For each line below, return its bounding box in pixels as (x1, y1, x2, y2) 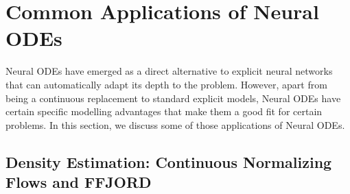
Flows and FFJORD (5, 171, 152, 193)
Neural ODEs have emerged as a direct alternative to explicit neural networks (5, 64, 333, 78)
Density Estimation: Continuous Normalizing (5, 151, 332, 172)
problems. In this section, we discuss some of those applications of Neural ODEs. (5, 117, 345, 132)
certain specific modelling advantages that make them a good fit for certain (5, 104, 323, 119)
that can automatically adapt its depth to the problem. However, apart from (5, 77, 327, 91)
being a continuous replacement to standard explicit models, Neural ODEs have (5, 90, 341, 105)
